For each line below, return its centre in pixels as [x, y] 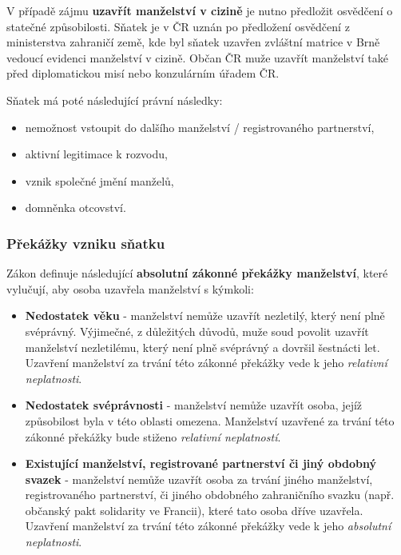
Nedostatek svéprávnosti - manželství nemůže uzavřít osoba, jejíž [194, 405]
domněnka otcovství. [75, 208]
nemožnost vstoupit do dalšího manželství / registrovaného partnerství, [200, 127]
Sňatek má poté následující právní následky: [115, 100]
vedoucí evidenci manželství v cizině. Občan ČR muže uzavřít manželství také [197, 57]
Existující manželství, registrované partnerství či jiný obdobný [201, 463]
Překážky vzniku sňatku [86, 243]
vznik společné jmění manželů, [99, 180]
